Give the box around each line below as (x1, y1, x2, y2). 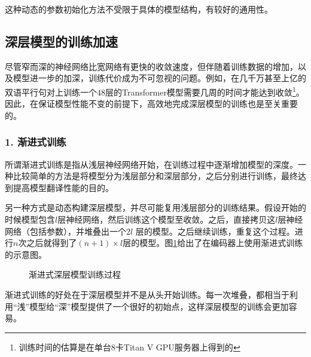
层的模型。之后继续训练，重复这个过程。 (135, 224, 295, 237)
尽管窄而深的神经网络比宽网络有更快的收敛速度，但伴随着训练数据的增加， (5, 60, 298, 72)
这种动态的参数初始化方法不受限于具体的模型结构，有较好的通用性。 (5, 3, 273, 15)
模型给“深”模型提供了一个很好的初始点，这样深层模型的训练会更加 (29, 300, 289, 312)
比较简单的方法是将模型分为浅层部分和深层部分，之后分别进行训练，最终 (13, 170, 298, 182)
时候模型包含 (5, 213, 55, 226)
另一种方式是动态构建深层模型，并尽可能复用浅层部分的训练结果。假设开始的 (5, 201, 306, 214)
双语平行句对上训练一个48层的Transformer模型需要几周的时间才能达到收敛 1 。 (5, 84, 304, 98)
